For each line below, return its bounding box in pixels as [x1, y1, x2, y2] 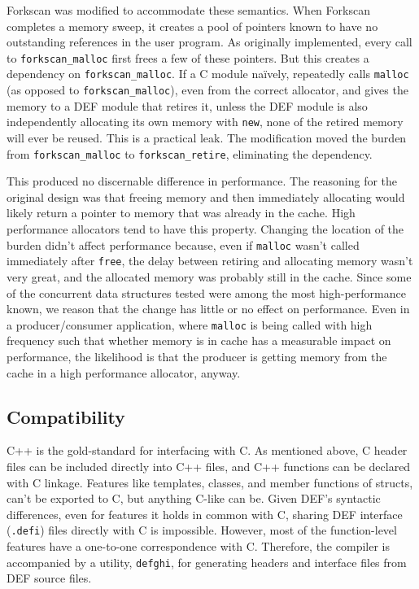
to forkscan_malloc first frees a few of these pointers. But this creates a [7, 49, 369, 66]
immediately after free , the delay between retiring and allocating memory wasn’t [7, 252, 413, 269]
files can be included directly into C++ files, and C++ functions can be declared [7, 457, 411, 474]
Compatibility [7, 404, 125, 429]
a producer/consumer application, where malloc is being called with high [7, 316, 373, 333]
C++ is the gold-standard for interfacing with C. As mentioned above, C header [7, 442, 408, 459]
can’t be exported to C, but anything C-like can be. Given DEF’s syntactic [7, 490, 381, 507]
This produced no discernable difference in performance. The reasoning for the [7, 172, 398, 190]
